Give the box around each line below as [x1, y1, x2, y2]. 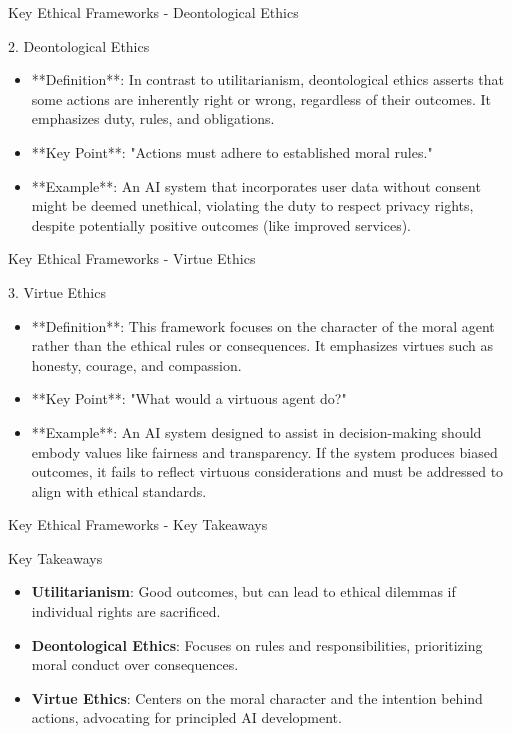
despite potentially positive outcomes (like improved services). [31, 214, 412, 235]
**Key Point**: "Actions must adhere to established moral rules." [31, 141, 433, 162]
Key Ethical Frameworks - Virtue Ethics [8, 248, 256, 269]
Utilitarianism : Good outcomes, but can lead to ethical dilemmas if [31, 581, 456, 602]
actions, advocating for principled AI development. [31, 707, 342, 728]
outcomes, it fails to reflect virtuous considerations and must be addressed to [31, 461, 504, 482]
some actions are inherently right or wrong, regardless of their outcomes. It [31, 88, 491, 109]
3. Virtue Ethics [8, 281, 106, 302]
